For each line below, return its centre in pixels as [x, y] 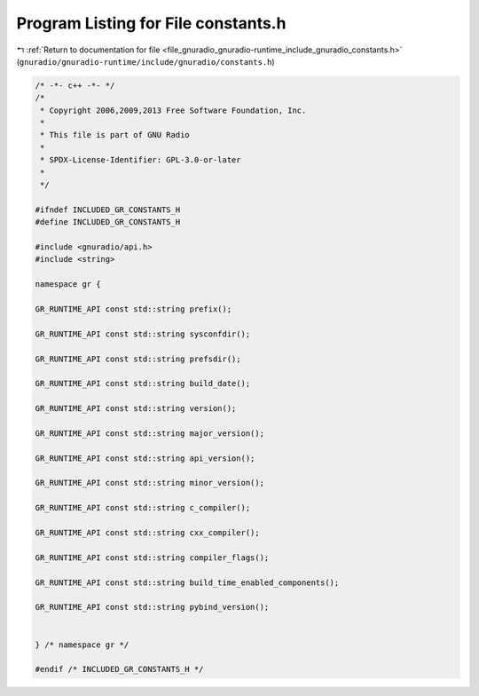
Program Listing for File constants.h [151, 23]
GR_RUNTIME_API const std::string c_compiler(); [143, 508]
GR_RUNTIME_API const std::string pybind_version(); [152, 607]
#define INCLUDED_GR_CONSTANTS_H [108, 222]
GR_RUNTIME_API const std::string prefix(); [133, 309]
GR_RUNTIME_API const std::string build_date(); [143, 384]
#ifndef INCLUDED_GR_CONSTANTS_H [108, 210]
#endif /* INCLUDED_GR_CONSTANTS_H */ [119, 669]
